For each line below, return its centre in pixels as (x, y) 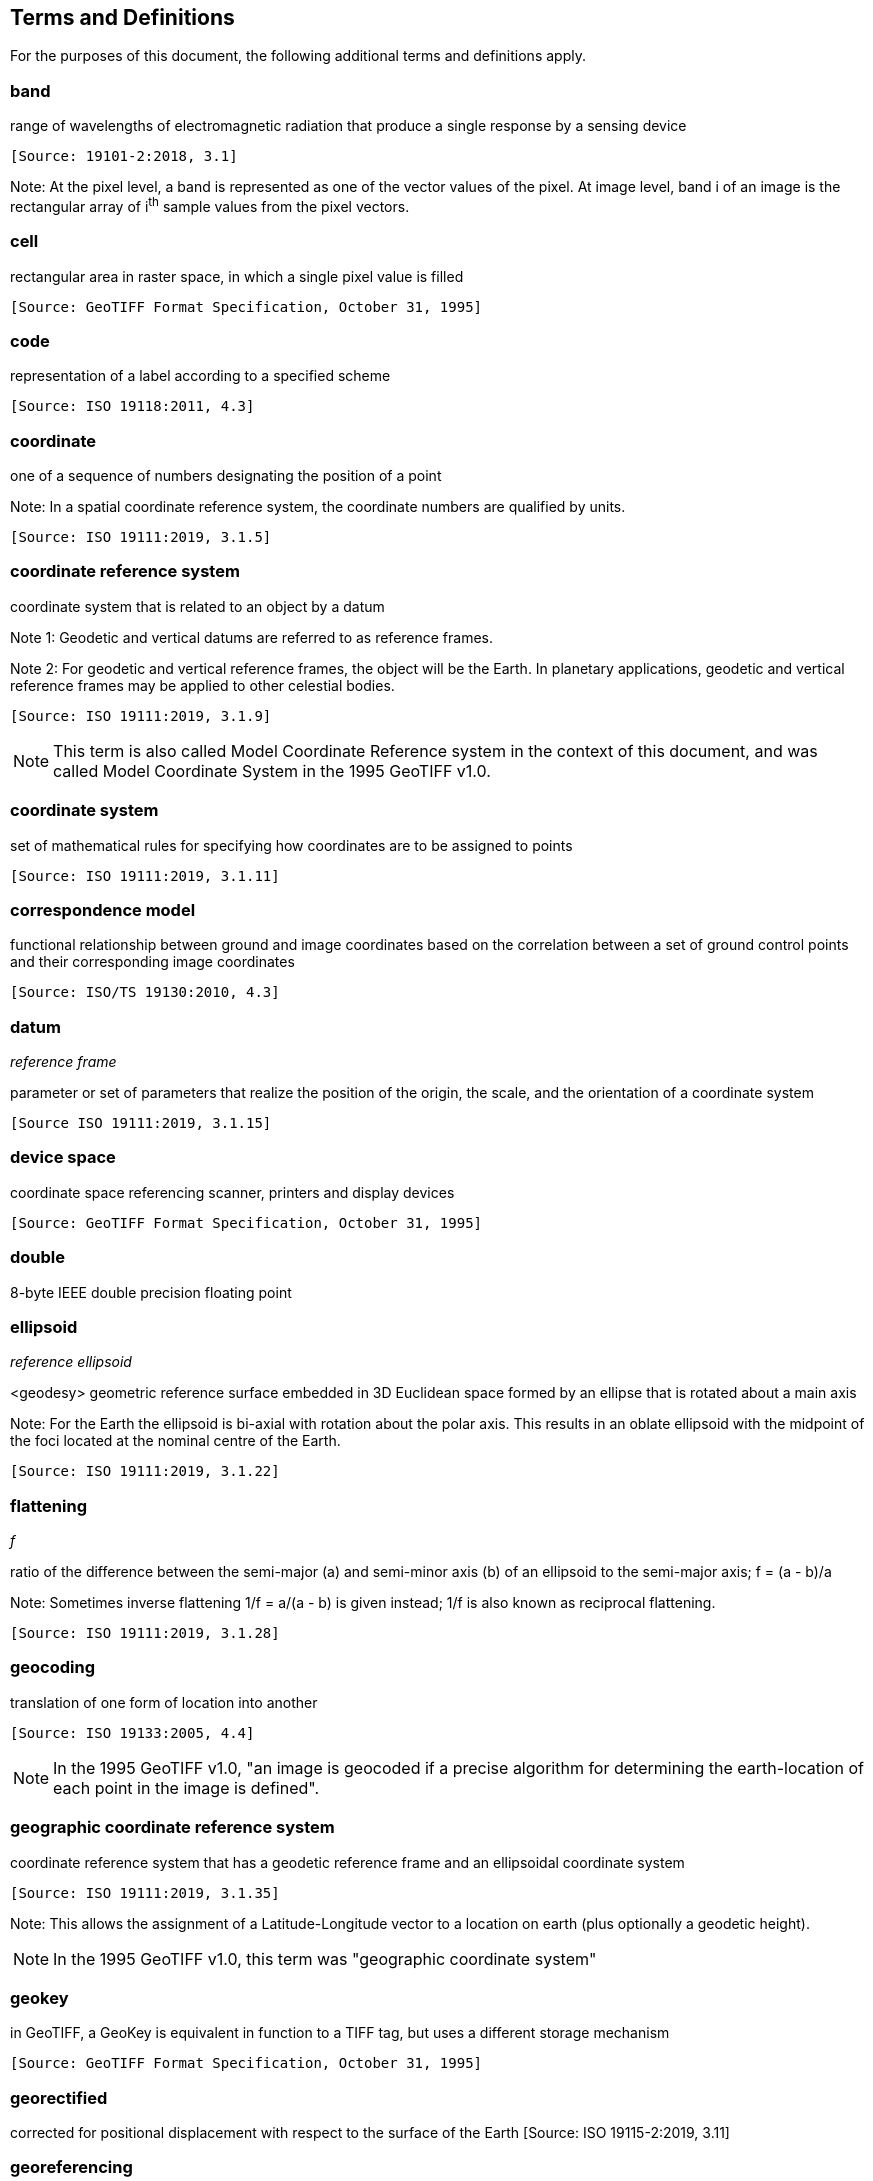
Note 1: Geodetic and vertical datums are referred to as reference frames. (252, 637)
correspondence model (103, 909)
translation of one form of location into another (164, 1702)
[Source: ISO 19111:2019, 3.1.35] (145, 1892)
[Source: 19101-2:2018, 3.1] (124, 156)
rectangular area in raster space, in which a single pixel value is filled (237, 276)
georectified (59, 2097)
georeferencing (71, 2167)
